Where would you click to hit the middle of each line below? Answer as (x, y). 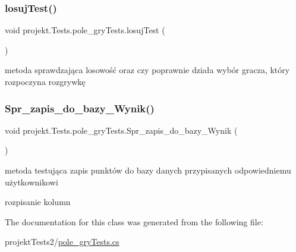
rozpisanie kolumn (38, 202)
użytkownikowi (32, 182)
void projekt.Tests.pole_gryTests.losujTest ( (85, 30)
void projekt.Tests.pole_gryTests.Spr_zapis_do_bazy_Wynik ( (121, 130)
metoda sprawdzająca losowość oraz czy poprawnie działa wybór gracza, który (147, 70)
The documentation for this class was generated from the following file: (134, 221)
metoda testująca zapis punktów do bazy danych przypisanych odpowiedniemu (148, 170)
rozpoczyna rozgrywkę (45, 81)
